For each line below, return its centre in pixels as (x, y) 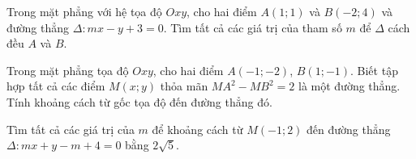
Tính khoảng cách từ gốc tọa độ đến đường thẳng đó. (139, 101)
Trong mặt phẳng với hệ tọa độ (84, 11)
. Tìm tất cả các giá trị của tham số (253, 27)
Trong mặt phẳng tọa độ (68, 70)
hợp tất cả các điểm (56, 86)
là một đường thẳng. (349, 86)
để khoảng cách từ (197, 129)
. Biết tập (374, 70)
